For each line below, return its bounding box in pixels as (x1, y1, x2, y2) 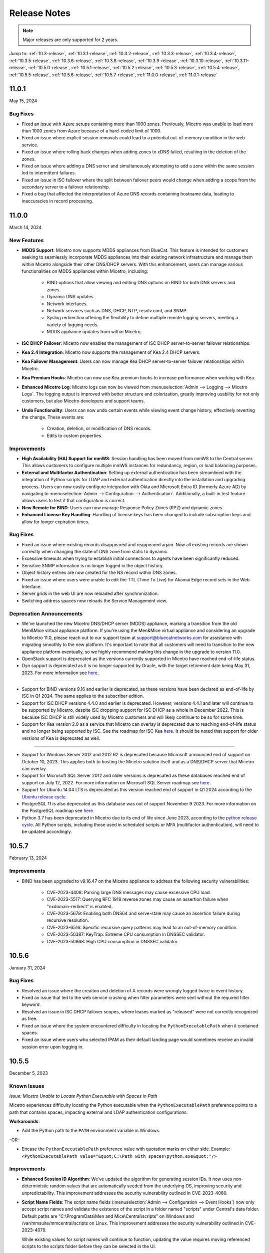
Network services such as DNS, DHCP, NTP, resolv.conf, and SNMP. (46, 308, 187, 314)
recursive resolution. (46, 917, 89, 923)
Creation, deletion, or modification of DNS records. (46, 426, 152, 432)
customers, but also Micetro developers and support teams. (21, 398, 145, 404)
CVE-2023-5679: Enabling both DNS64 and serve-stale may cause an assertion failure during (46, 910, 240, 917)
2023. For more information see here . (21, 670, 99, 676)
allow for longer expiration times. (21, 519, 89, 525)
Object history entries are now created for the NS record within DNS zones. (21, 569, 177, 576)
